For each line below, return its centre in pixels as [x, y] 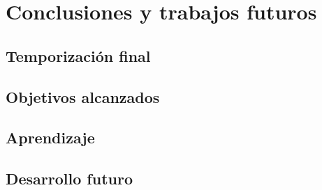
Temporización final [78, 55]
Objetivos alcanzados [83, 96]
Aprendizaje [50, 137]
